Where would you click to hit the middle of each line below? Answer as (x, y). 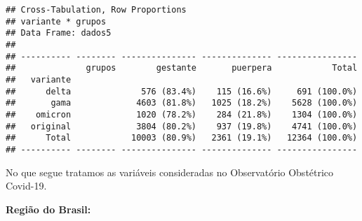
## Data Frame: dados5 (59, 33)
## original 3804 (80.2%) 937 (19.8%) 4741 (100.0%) (182, 126)
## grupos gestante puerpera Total (182, 68)
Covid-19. (26, 186)
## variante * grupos (56, 21)
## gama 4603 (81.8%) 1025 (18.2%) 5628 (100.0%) (182, 103)
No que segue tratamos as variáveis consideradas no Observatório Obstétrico (170, 172)
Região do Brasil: (48, 209)
